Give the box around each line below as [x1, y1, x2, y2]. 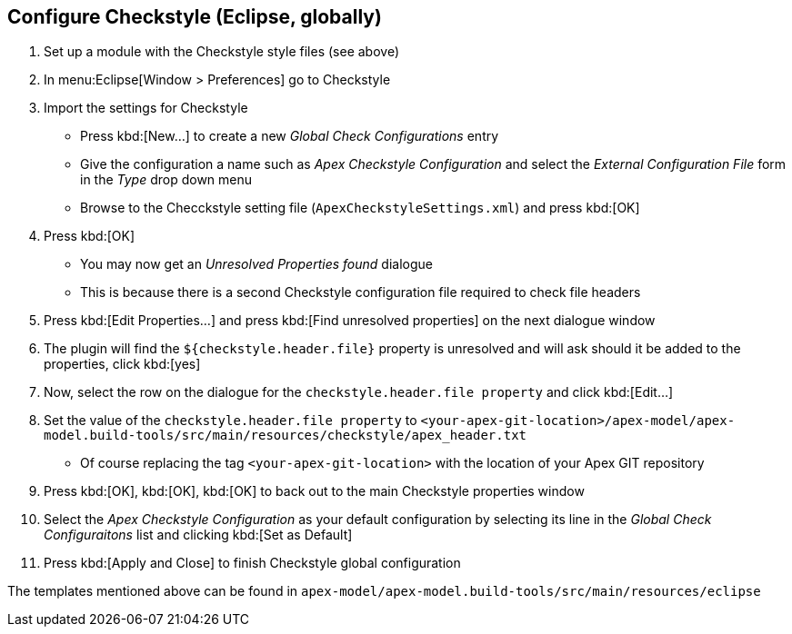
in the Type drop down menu [80, 172, 253, 188]
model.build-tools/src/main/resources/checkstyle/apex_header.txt [44, 428, 527, 443]
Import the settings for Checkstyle [44, 100, 248, 116]
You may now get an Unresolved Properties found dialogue [80, 256, 433, 272]
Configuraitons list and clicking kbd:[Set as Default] [44, 527, 353, 543]
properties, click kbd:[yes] [44, 356, 201, 372]
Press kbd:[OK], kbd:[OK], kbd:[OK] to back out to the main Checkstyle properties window [44, 483, 585, 500]
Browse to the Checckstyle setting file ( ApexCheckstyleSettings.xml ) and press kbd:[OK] [80, 200, 640, 216]
